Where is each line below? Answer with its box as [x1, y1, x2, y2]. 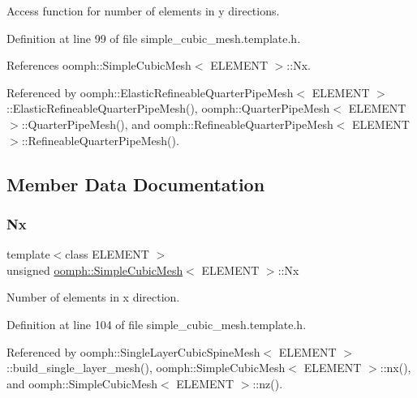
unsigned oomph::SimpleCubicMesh [6, 261, 183, 278]
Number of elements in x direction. [6, 289, 180, 306]
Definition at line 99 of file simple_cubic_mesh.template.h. [6, 29, 301, 46]
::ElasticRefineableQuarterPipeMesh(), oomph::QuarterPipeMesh [6, 100, 330, 117]
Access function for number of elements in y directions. [6, 2, 280, 19]
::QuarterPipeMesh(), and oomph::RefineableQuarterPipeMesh [21, 115, 333, 132]
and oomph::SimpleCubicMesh [6, 374, 158, 392]
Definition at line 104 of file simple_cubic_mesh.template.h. [6, 315, 307, 332]
